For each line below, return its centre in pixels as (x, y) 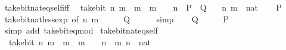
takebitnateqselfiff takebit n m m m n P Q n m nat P (143, 7)
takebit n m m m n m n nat (80, 41)
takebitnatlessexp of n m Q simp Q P (117, 19)
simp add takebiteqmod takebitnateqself (81, 30)
